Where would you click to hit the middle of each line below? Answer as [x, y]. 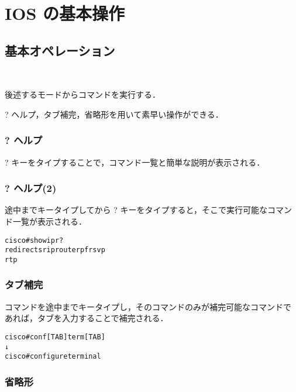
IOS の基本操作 [65, 13]
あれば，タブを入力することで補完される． [87, 318]
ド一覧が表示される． [46, 221]
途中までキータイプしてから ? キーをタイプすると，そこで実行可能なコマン [148, 210]
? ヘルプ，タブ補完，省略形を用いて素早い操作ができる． [114, 114]
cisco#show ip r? [34, 240]
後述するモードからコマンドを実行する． [82, 94]
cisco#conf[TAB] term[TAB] [55, 337]
